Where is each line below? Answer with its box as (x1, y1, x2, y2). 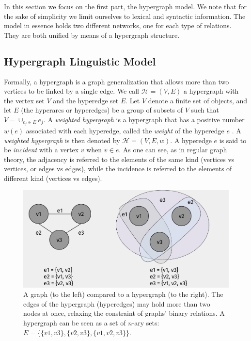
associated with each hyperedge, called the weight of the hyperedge (26, 126, 224, 136)
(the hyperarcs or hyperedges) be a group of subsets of (21, 105, 183, 115)
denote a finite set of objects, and (148, 95, 248, 105)
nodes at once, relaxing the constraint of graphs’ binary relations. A (23, 308, 225, 318)
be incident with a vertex (4, 145, 79, 155)
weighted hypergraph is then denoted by (4, 135, 120, 145)
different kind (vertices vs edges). (4, 173, 102, 183)
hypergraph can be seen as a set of (23, 318, 126, 327)
